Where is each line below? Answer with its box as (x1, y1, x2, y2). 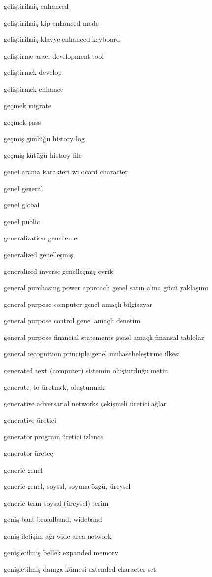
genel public (4, 216, 40, 226)
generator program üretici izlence (4, 431, 104, 441)
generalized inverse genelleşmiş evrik (4, 266, 113, 276)
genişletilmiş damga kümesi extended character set (4, 564, 156, 574)
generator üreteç (4, 448, 53, 458)
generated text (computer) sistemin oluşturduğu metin (4, 365, 168, 375)
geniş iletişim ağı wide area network (4, 531, 112, 541)
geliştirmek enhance (4, 83, 63, 94)
